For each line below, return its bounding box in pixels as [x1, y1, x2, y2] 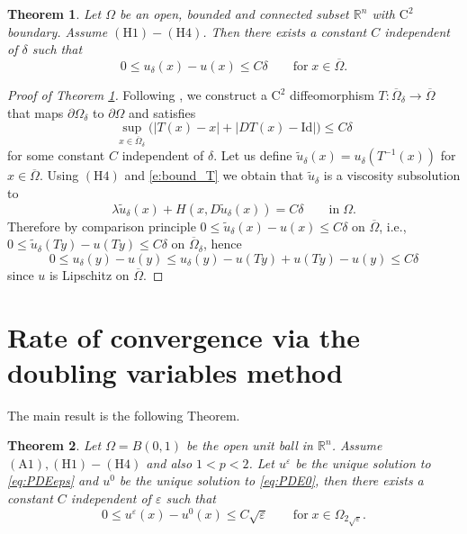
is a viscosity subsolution [323, 166, 461, 185]
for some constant [7, 146, 105, 165]
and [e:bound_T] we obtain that [124, 166, 304, 185]
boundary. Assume [7, 22, 108, 41]
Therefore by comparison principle [7, 216, 196, 235]
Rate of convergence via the [7, 318, 361, 355]
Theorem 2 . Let [7, 436, 102, 455]
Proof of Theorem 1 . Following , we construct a [7, 86, 267, 104]
